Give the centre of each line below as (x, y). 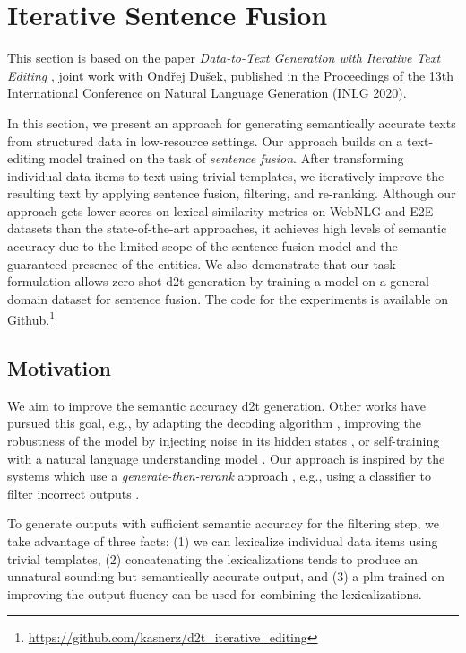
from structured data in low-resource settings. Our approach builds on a (205, 140)
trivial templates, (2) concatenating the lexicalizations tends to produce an (213, 558)
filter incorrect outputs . (73, 493)
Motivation (59, 368)
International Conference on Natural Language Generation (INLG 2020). (207, 93)
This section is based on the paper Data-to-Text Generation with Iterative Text (224, 58)
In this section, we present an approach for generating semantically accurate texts (232, 122)
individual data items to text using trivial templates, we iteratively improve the (226, 175)
